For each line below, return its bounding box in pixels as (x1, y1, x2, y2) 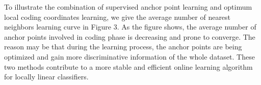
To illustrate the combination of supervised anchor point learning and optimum (4, 2, 252, 12)
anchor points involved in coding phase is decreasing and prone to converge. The (4, 31, 255, 42)
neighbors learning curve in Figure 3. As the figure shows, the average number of (4, 21, 256, 32)
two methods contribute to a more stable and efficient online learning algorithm (4, 61, 253, 72)
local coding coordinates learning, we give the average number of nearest (4, 11, 231, 22)
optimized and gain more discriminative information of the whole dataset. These (4, 51, 255, 62)
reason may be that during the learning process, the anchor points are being (4, 41, 242, 52)
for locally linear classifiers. (4, 71, 89, 82)
